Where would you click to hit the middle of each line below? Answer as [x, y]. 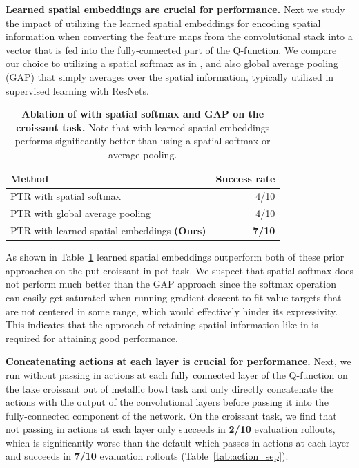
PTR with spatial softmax [66, 196]
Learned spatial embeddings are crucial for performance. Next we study [175, 9]
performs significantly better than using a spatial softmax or [143, 141]
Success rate [245, 178]
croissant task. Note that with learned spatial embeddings [143, 127]
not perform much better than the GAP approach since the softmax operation [171, 284]
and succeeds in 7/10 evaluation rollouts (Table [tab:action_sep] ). [147, 456]
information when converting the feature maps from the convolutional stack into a [179, 36]
